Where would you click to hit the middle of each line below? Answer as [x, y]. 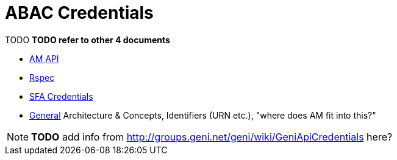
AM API [44, 58]
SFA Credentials [61, 96]
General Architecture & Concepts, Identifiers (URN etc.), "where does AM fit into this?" [203, 115]
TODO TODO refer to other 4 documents [88, 40]
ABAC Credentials [79, 13]
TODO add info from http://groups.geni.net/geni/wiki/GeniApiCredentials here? [212, 137]
